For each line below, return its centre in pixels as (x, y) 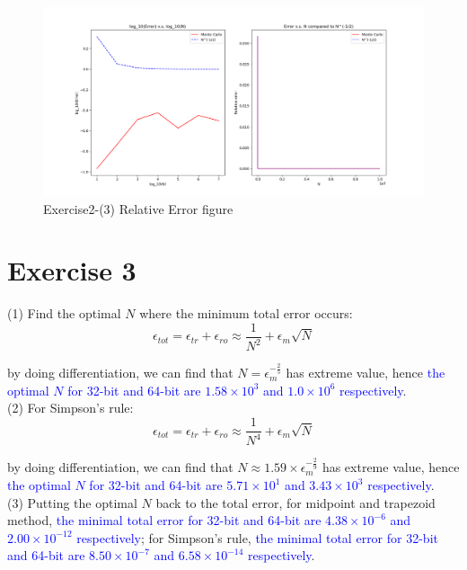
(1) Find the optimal (64, 313)
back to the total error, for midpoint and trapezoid (295, 502)
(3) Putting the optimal (72, 502)
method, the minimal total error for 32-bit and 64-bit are (164, 520)
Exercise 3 (72, 270)
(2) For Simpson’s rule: (70, 408)
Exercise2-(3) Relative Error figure (138, 208)
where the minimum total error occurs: (246, 313)
